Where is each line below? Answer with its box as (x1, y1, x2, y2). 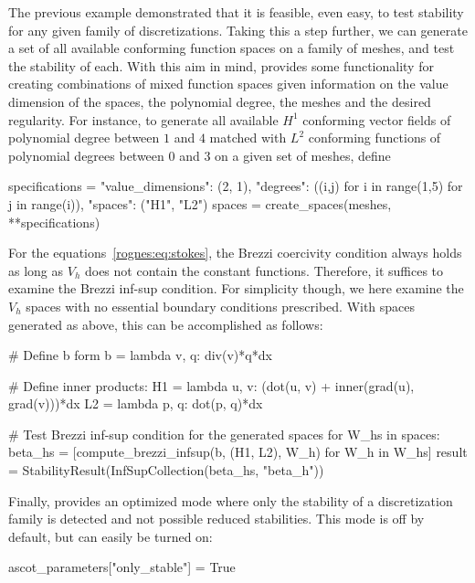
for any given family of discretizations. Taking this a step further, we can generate (8, 20, 468, 39)
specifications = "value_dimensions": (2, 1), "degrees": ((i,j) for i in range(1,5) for (8, 176, 463, 196)
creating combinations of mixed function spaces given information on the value (8, 74, 449, 93)
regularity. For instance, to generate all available (8, 110, 279, 129)
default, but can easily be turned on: (8, 526, 213, 546)
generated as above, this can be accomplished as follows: (8, 314, 323, 334)
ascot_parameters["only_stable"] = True (8, 557, 236, 577)
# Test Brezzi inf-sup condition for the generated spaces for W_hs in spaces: (8, 424, 440, 443)
